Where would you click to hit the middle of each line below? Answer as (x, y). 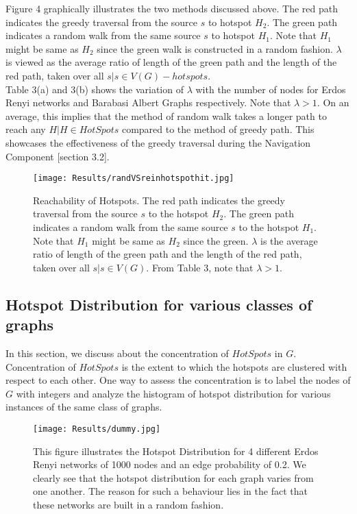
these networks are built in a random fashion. (128, 504)
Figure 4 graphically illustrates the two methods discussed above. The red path (172, 8)
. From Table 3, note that (200, 267)
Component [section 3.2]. (58, 156)
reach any (26, 129)
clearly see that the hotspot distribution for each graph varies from (173, 477)
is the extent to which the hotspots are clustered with (234, 366)
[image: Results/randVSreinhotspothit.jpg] (134, 179)
